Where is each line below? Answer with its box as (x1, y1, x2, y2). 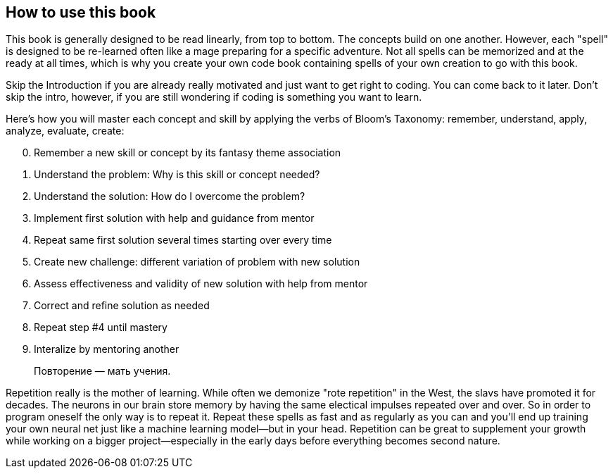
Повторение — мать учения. (34, 365, 171, 378)
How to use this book (6, 4, 156, 21)
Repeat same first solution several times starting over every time (34, 234, 332, 247)
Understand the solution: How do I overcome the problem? (34, 190, 305, 203)
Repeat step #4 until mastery (34, 321, 168, 334)
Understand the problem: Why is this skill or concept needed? (34, 168, 320, 181)
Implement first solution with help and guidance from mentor (34, 212, 315, 225)
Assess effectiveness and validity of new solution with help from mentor (34, 277, 368, 290)
